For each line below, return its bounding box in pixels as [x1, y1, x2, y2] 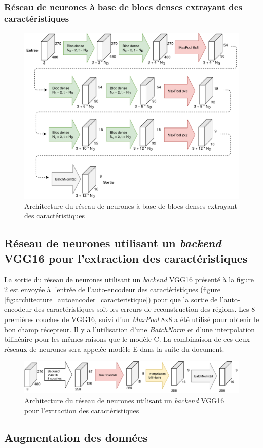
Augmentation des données [4, 430, 148, 445]
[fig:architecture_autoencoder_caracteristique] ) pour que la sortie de [4, 294, 218, 304]
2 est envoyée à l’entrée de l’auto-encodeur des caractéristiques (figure [4, 284, 221, 295]
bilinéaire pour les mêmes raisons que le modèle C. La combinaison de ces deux [4, 334, 250, 344]
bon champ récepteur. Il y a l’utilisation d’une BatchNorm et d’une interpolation [4, 324, 255, 334]
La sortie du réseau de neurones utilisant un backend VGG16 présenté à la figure [4, 274, 254, 284]
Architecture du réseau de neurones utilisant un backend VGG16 [24, 395, 224, 405]
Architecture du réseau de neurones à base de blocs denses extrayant [24, 200, 237, 211]
